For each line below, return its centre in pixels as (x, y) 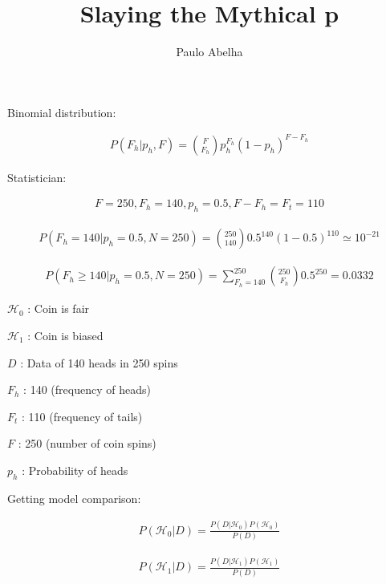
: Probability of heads (75, 470)
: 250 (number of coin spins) (87, 443)
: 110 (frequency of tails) (82, 416)
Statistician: (37, 177)
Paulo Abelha (209, 52)
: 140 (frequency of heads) (87, 389)
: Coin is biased (65, 335)
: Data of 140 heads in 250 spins (99, 362)
